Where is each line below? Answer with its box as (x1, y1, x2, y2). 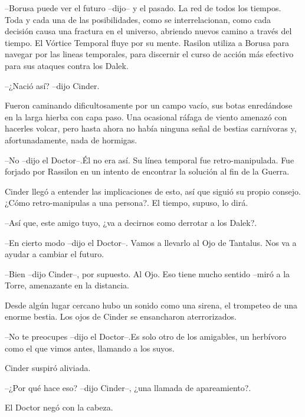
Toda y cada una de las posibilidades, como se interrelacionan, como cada (5, 13, 271, 25)
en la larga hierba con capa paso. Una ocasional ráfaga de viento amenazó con (5, 110, 287, 123)
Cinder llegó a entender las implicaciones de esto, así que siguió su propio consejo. (5, 185, 301, 197)
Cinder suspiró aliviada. (5, 362, 91, 374)
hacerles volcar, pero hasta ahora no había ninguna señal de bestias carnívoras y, (5, 122, 297, 134)
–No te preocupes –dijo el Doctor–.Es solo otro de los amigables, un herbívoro (5, 330, 286, 343)
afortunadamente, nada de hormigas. (5, 133, 137, 146)
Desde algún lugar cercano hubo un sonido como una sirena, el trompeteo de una (5, 298, 298, 311)
